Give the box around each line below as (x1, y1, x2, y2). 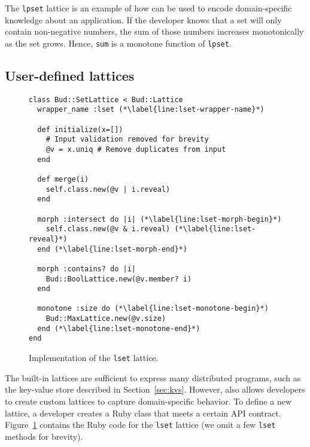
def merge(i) (37, 174, 89, 183)
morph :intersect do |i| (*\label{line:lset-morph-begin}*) (37, 215, 282, 223)
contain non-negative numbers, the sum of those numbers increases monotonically (5, 25, 304, 38)
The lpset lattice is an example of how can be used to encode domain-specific (5, 2, 292, 14)
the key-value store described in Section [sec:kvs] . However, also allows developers (5, 383, 305, 396)
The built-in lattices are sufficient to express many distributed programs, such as (5, 371, 301, 384)
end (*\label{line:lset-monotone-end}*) (37, 324, 200, 333)
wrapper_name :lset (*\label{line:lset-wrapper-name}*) (37, 105, 265, 114)
